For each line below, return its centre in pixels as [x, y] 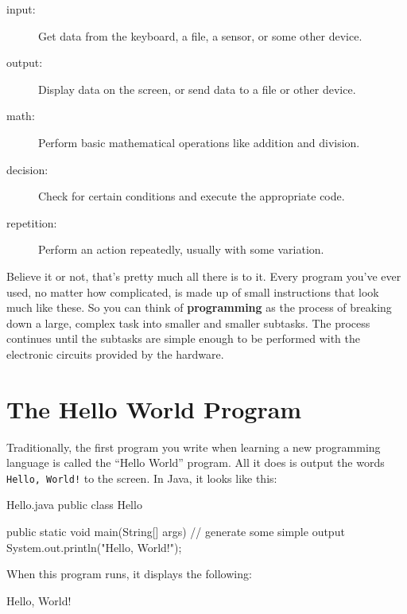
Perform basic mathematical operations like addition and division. [199, 142]
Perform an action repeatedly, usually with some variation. [181, 249]
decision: [27, 169]
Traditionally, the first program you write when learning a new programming [194, 447]
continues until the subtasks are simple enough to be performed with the [184, 338]
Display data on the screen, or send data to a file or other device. [197, 89]
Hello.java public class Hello [74, 505]
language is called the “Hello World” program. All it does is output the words [196, 462]
